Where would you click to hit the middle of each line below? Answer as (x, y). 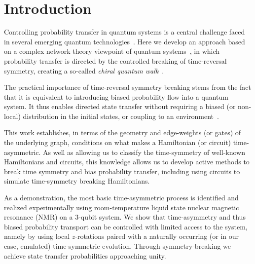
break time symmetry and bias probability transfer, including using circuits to (122, 171)
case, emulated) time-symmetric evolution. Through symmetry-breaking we (118, 246)
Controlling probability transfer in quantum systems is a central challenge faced (125, 32)
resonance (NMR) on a (38, 217)
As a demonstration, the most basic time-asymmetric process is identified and (121, 198)
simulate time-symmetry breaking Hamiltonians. (77, 181)
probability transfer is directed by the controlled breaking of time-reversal (115, 60)
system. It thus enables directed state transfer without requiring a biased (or (120, 106)
